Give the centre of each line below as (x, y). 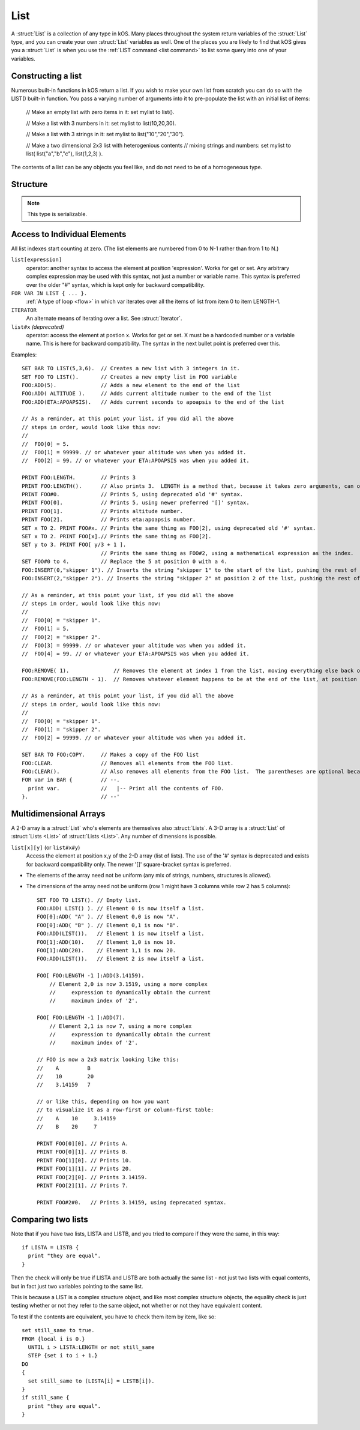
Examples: (24, 355)
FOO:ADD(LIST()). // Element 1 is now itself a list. (121, 934)
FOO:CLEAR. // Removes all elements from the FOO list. (128, 763)
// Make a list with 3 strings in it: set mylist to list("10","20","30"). (105, 134)
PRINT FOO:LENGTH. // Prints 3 (79, 478)
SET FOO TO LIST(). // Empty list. (89, 900)
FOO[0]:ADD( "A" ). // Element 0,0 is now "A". (108, 917)
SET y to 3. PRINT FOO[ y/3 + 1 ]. (74, 545)
